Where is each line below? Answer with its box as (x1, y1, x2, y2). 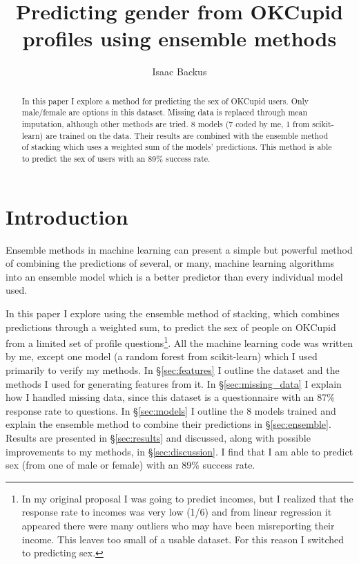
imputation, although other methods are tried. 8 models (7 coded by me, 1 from (21, 118, 310, 130)
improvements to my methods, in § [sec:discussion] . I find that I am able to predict (6, 444, 353, 458)
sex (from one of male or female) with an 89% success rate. (6, 458, 255, 472)
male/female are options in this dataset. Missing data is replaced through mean (21, 106, 308, 118)
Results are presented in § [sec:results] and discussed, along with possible (6, 430, 311, 444)
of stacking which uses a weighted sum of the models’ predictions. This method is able (21, 141, 332, 153)
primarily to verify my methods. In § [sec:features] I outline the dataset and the (6, 362, 340, 377)
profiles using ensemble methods (22, 24, 337, 53)
